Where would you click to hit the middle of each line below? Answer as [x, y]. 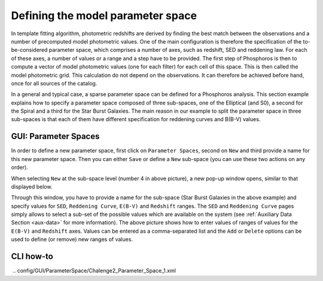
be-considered [29, 50]
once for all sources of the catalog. [54, 83]
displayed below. [32, 186]
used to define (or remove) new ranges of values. [72, 239]
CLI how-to [32, 257]
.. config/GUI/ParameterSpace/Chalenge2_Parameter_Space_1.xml [94, 271]
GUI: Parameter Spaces [55, 136]
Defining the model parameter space [104, 16]
